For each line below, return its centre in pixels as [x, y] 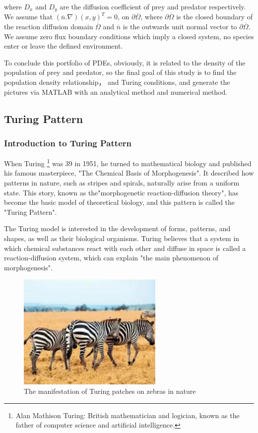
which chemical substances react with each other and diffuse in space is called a [125, 248]
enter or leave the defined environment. [64, 46]
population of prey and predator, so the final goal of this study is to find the [120, 72]
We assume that [29, 17]
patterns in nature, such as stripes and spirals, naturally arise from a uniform [122, 183]
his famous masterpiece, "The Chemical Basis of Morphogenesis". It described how [129, 173]
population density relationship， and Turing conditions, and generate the [117, 82]
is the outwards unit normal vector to [180, 27]
